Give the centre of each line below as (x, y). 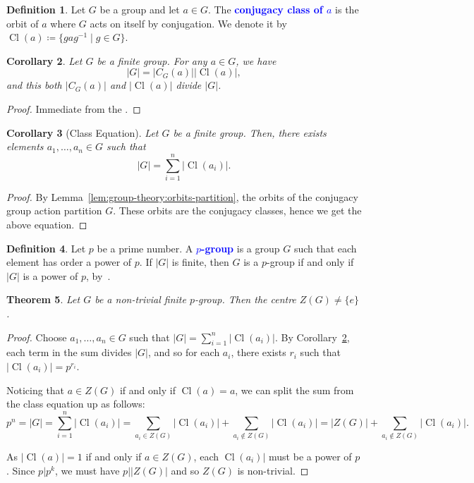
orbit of (23, 23)
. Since (21, 470)
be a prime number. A (145, 248)
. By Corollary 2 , (312, 337)
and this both (34, 85)
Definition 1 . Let (46, 9)
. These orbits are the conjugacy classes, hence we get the (237, 210)
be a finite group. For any (152, 60)
